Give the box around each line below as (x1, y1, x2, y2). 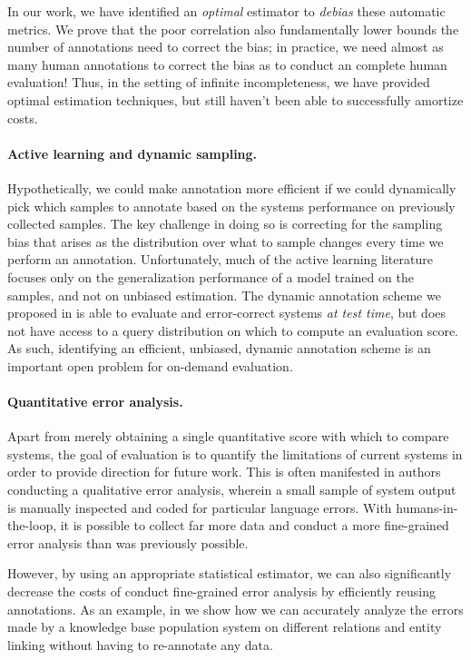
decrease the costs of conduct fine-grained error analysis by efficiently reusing (7, 582, 436, 601)
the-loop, (7, 516, 57, 535)
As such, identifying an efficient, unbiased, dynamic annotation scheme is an (7, 339, 431, 358)
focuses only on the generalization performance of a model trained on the (7, 267, 414, 286)
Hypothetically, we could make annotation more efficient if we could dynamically (7, 178, 456, 197)
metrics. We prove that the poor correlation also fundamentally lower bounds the (7, 19, 459, 38)
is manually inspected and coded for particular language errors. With (7, 497, 392, 517)
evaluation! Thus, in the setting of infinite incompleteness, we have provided (7, 73, 430, 92)
